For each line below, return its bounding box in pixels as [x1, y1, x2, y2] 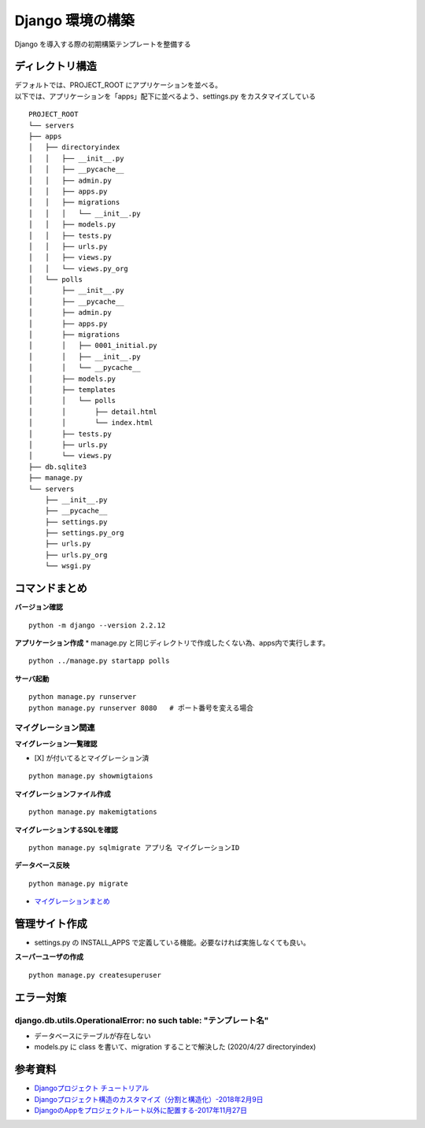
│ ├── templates [28, 386, 116, 394]
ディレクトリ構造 [14, 60, 98, 73]
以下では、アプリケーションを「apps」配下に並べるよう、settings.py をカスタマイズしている [14, 91, 316, 101]
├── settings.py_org [44, 528, 124, 538]
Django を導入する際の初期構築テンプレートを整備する [14, 39, 192, 49]
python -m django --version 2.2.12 [28, 620, 166, 630]
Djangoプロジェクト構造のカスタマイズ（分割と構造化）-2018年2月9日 [34, 1094, 264, 1104]
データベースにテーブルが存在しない [34, 1031, 151, 1041]
